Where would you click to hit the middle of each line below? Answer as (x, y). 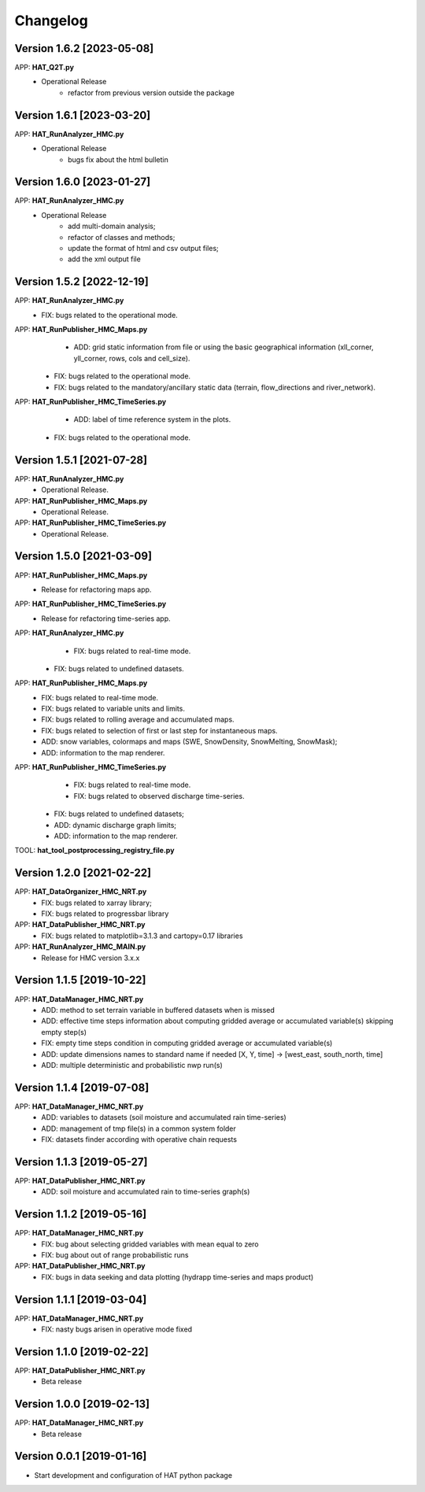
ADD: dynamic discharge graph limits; (115, 825)
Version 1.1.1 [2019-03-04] (81, 1300)
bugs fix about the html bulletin (118, 159)
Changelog (51, 20)
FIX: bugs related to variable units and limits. (113, 709)
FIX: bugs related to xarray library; (97, 903)
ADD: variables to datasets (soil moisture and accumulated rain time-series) (164, 1117)
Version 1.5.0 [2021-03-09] (83, 556)
